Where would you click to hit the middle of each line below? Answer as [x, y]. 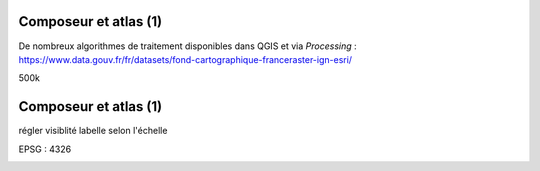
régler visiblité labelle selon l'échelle [93, 131]
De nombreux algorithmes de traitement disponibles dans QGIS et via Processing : [187, 46]
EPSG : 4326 [45, 149]
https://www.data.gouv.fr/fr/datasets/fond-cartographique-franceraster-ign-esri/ [185, 59]
